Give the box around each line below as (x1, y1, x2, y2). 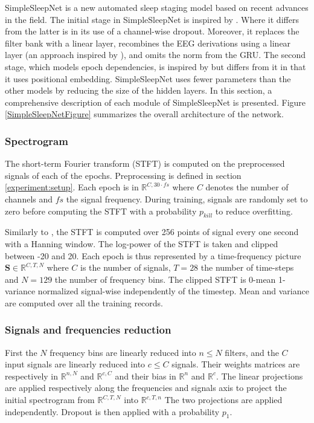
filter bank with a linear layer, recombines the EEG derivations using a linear (5, 36, 291, 49)
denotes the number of (205, 181, 289, 193)
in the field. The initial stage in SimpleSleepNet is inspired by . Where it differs (5, 13, 299, 25)
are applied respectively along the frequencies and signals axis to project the (5, 381, 287, 394)
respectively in (5, 369, 59, 382)
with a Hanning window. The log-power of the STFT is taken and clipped (5, 237, 278, 250)
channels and (5, 192, 53, 205)
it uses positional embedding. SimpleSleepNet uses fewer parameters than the (5, 72, 291, 85)
